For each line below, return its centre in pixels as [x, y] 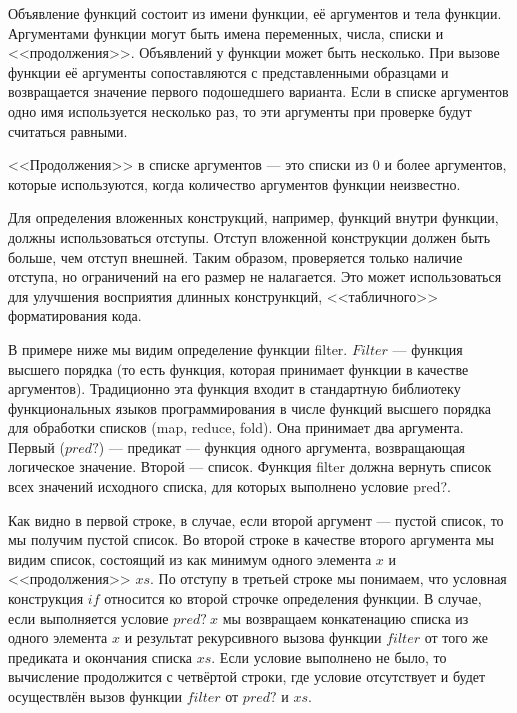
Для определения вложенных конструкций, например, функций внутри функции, [253, 217]
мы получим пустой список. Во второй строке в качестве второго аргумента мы [251, 539]
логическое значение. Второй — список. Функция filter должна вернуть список [250, 466]
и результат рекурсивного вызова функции [253, 637]
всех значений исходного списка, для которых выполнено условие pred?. [229, 486]
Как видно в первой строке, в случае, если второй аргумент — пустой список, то [256, 519]
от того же [456, 637]
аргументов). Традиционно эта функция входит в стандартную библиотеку [234, 388]
